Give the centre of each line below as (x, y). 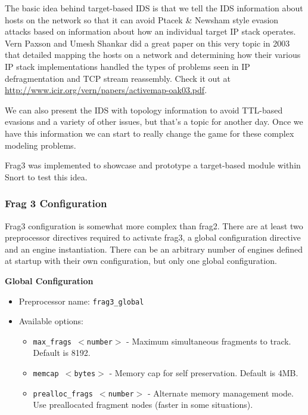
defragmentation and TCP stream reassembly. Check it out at (118, 78)
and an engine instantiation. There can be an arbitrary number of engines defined (154, 249)
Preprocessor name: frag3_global (81, 301)
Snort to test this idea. (46, 176)
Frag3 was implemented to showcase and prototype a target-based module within (153, 165)
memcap (46, 374)
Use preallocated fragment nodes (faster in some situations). (143, 405)
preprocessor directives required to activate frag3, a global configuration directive (153, 237)
